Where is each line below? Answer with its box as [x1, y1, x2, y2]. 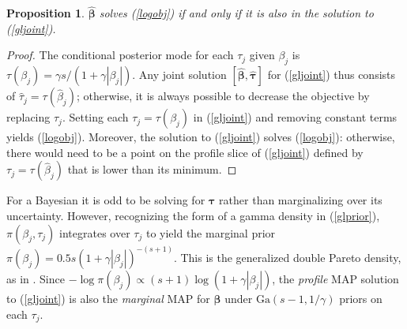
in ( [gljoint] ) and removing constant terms [193, 109, 398, 125]
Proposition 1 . [6, 5, 85, 21]
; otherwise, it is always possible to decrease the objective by [76, 88, 370, 104]
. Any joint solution [132, 66, 227, 83]
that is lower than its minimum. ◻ [67, 161, 237, 178]
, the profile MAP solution [272, 271, 399, 287]
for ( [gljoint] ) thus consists [267, 66, 396, 83]
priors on [339, 290, 383, 307]
